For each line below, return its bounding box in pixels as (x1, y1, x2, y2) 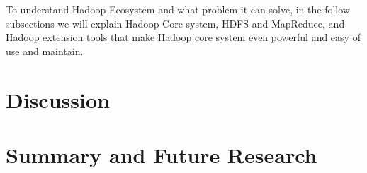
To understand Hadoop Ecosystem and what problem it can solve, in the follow (6, 2, 350, 16)
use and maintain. (6, 43, 84, 58)
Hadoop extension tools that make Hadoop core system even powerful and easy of (6, 30, 361, 44)
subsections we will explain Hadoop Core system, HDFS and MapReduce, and (6, 16, 345, 30)
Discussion (6, 85, 110, 114)
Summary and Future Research (6, 140, 317, 169)
